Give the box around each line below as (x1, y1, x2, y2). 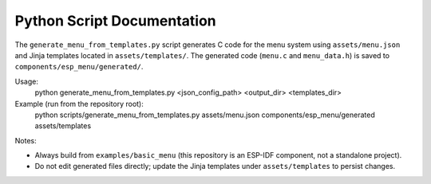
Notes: (14, 135, 37, 145)
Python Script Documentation (14, 12, 216, 29)
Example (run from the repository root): (14, 99, 144, 108)
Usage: (14, 76, 39, 86)
